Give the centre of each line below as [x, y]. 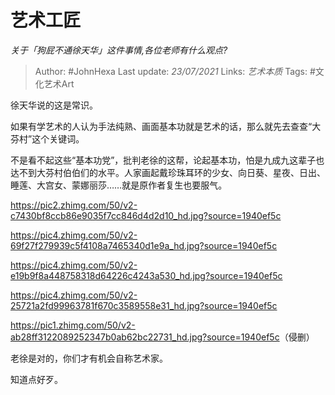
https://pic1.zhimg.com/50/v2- [73, 325]
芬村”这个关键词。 [47, 138]
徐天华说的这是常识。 [54, 105]
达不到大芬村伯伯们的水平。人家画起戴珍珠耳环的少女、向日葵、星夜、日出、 [168, 172]
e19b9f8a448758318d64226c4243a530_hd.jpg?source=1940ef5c [146, 275]
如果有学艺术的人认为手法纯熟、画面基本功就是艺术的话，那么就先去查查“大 [166, 126]
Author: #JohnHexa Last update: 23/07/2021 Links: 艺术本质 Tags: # [175, 71]
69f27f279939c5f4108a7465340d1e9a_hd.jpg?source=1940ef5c [144, 245]
